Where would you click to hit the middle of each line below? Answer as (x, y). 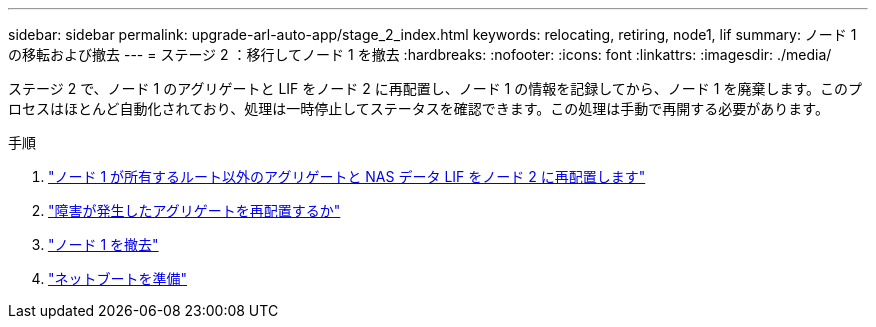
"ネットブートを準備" (118, 278)
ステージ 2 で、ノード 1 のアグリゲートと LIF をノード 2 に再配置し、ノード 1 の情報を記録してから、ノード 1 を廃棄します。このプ (435, 88)
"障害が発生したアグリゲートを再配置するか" (194, 210)
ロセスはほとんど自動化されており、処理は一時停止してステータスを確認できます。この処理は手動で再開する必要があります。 (418, 108)
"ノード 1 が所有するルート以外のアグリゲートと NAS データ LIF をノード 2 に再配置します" (347, 176)
